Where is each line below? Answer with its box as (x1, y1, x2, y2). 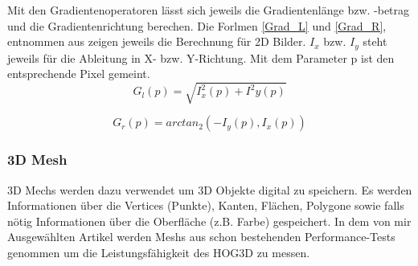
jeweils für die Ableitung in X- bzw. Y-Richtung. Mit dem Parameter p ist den (7, 49, 395, 66)
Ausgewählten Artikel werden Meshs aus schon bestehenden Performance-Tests (7, 228, 395, 245)
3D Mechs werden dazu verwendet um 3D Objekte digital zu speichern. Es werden (7, 181, 412, 198)
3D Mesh (7, 149, 68, 170)
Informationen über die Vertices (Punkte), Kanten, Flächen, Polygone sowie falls (7, 197, 404, 214)
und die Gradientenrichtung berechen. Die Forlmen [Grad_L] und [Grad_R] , (7, 17, 387, 34)
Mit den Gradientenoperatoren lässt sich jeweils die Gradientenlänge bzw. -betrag (7, 2, 410, 18)
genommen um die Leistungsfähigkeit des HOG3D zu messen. (7, 243, 310, 260)
